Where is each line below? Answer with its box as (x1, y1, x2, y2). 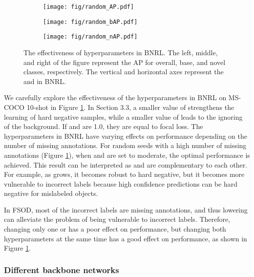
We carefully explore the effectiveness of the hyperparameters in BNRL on (4, 92, 227, 103)
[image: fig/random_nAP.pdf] (43, 33, 138, 41)
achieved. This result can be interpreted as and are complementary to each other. (4, 159, 248, 170)
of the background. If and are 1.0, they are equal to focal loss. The (4, 121, 203, 131)
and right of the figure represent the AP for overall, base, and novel (23, 57, 226, 67)
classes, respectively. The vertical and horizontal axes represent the (23, 66, 224, 77)
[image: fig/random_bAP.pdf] (43, 18, 138, 25)
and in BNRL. (23, 76, 66, 86)
